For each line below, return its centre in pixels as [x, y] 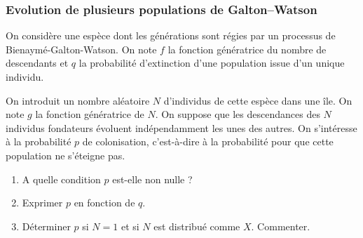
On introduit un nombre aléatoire [78, 100]
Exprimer [42, 203]
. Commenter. [281, 226]
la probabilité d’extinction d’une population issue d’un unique [212, 63]
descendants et [37, 63]
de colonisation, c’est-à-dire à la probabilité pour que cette [208, 141]
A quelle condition [61, 179]
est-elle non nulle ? [152, 179]
